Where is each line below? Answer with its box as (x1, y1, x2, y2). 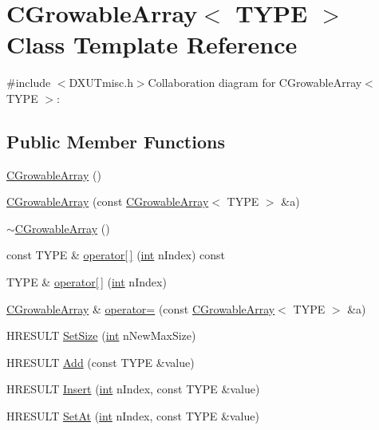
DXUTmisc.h (69, 74, 133, 91)
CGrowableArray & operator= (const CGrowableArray (6, 300, 275, 317)
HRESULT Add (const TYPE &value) (6, 353, 195, 370)
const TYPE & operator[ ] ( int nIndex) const (6, 247, 226, 263)
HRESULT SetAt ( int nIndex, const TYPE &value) (6, 408, 259, 424)
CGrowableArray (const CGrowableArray (6, 193, 209, 210)
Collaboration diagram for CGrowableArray (148, 74, 362, 91)
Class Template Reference (6, 28, 298, 61)
